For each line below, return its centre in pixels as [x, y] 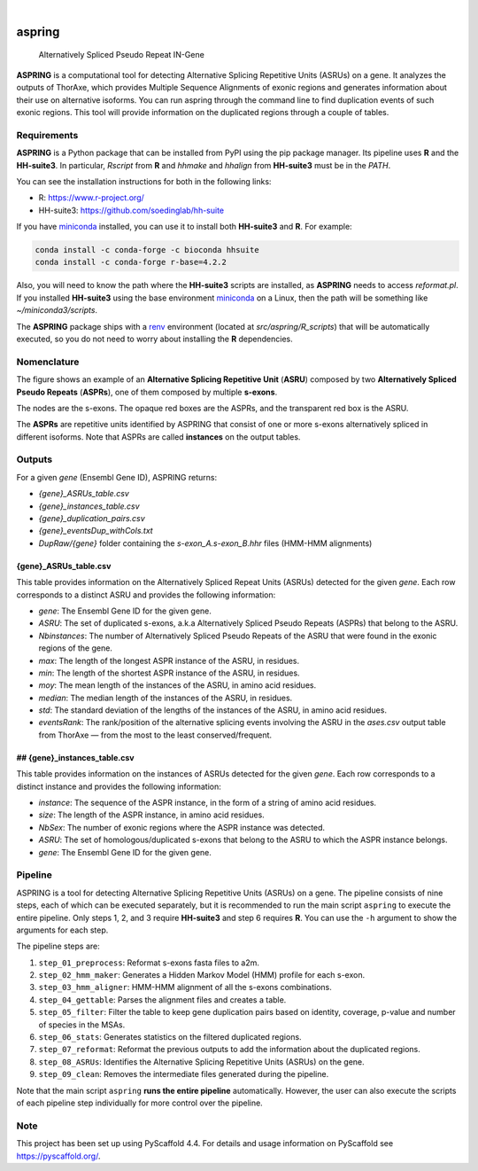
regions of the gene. [75, 648]
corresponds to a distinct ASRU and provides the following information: [146, 595]
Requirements [47, 135]
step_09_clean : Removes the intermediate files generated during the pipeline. [184, 1074]
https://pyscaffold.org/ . [58, 1156]
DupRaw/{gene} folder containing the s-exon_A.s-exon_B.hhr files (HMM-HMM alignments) [205, 543]
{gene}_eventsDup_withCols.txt [96, 531]
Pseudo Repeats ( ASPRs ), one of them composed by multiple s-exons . [147, 392]
